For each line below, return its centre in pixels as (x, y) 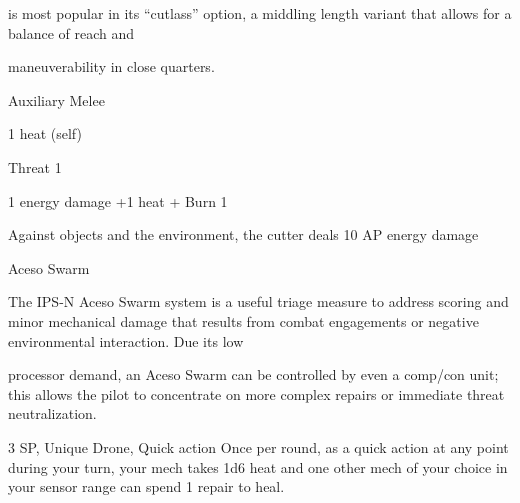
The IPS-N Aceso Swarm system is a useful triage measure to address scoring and (258, 301)
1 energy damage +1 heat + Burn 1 (118, 200)
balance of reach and (71, 32)
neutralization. (52, 413)
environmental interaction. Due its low (126, 340)
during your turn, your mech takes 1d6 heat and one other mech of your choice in (258, 466)
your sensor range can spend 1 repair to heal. (146, 486)
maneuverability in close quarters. (111, 66)
